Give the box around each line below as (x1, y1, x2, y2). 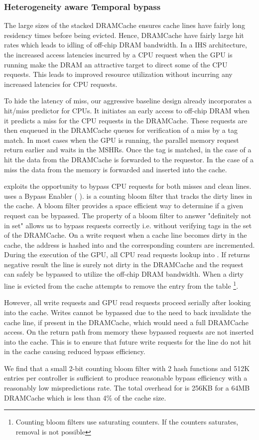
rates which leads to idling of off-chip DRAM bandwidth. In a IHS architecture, (4, 39, 247, 50)
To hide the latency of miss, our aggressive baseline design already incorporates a (4, 95, 252, 106)
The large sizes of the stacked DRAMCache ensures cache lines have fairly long (4, 20, 245, 30)
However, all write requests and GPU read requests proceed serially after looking (4, 297, 251, 308)
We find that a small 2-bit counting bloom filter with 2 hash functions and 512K (4, 363, 250, 373)
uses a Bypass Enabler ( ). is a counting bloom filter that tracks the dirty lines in (4, 190, 253, 201)
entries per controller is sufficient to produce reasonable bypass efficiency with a (4, 373, 248, 383)
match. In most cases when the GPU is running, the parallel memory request (4, 134, 239, 145)
